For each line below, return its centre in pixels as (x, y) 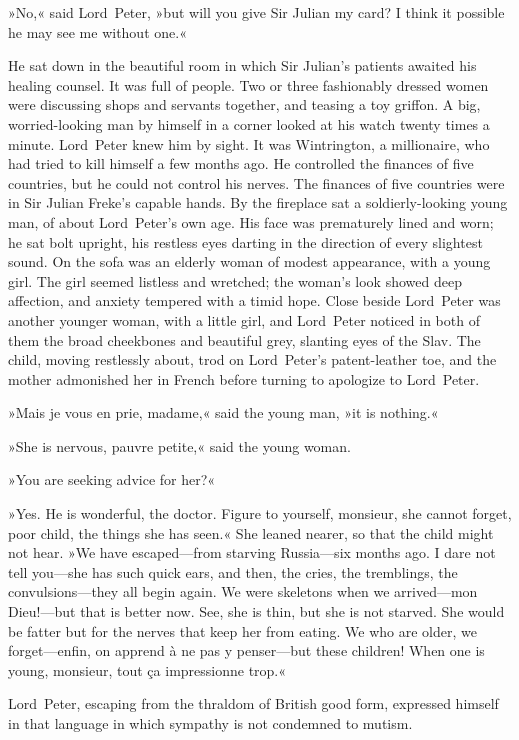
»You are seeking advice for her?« (112, 479)
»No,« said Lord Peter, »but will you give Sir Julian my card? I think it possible (256, 12)
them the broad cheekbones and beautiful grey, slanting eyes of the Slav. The (244, 339)
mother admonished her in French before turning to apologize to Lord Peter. (244, 378)
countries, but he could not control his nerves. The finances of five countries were (256, 182)
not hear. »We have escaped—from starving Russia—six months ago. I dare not (252, 552)
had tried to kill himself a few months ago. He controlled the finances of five (241, 163)
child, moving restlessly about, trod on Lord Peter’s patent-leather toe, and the (252, 359)
